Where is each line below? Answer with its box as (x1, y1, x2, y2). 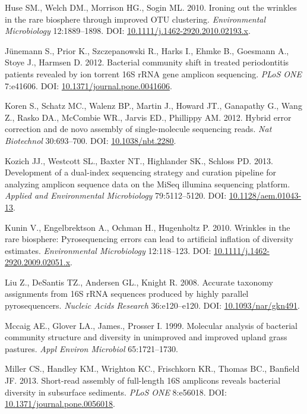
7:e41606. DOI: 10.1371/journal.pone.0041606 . (5, 79, 172, 92)
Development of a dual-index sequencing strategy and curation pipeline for (5, 166, 277, 178)
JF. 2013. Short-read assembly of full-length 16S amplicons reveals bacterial (5, 374, 281, 387)
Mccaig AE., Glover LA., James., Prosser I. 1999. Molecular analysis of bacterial (5, 319, 297, 331)
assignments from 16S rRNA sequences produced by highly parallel (5, 287, 249, 300)
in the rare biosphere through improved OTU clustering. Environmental (5, 12, 266, 25)
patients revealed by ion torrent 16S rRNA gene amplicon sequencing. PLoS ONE (5, 67, 302, 80)
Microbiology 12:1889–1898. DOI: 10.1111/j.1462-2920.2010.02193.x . (5, 24, 251, 37)
